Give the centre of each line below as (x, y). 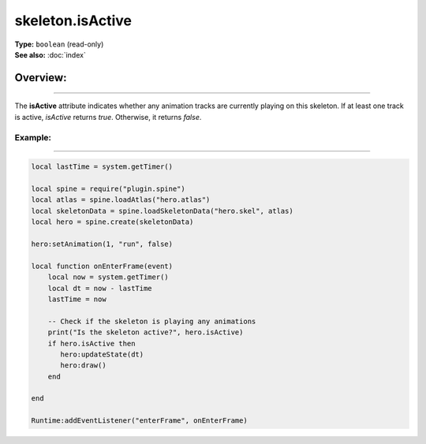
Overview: (41, 78)
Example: (33, 137)
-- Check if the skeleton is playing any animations (152, 321)
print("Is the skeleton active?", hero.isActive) (146, 332)
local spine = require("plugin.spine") (108, 189)
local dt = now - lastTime (100, 288)
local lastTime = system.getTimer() (102, 167)
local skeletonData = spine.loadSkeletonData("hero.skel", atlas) (162, 211)
